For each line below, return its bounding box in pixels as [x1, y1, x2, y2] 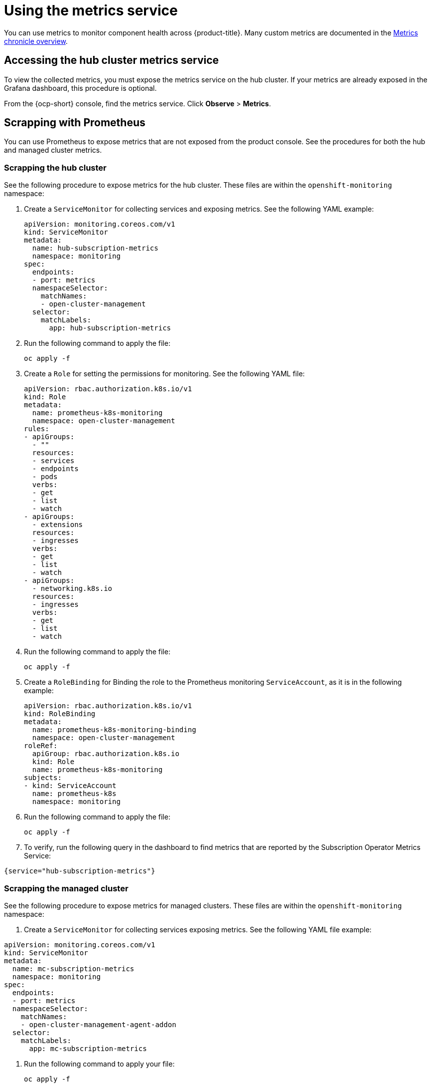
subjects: [24, 774, 62, 782]
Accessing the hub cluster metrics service [4, 54, 219, 67]
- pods [32, 473, 58, 481]
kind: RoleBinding [24, 710, 96, 718]
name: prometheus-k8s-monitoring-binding [32, 726, 196, 734]
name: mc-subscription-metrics [12, 964, 135, 973]
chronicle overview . [4, 36, 68, 45]
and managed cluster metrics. [4, 146, 102, 155]
